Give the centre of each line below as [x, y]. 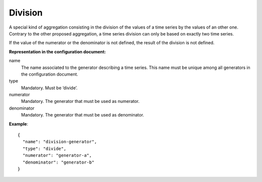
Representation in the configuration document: [57, 51]
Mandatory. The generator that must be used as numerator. [80, 101]
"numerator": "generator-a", [57, 156]
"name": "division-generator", [60, 142]
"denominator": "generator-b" [58, 162]
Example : [19, 124]
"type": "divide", [44, 149]
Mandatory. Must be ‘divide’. [49, 88]
